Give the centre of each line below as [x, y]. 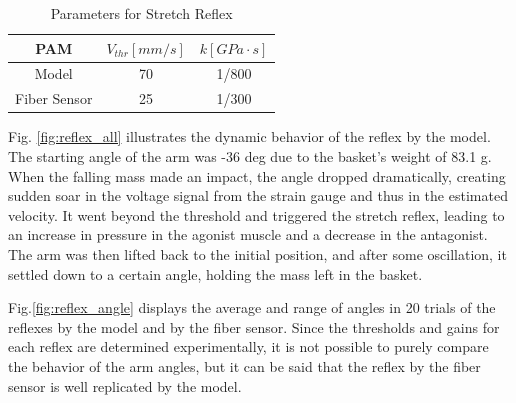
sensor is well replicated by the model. [125, 385]
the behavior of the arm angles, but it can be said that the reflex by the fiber [244, 365]
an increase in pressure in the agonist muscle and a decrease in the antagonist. [248, 234]
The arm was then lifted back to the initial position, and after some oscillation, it [257, 253]
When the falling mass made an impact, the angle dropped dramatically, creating [257, 175]
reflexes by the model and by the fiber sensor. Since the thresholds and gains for [254, 326]
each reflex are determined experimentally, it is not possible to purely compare [248, 346]
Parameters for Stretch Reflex [141, 13]
